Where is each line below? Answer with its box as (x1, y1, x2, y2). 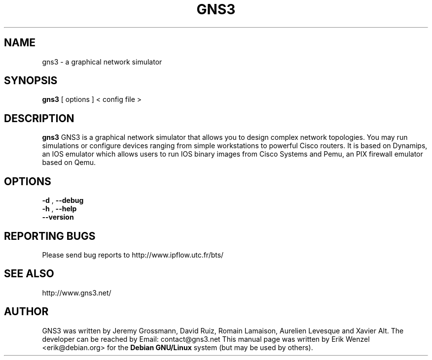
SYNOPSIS (4, 74, 58, 87)
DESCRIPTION (4, 112, 74, 125)
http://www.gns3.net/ (42, 288, 111, 297)
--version (42, 213, 74, 222)
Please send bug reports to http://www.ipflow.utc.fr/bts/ (42, 250, 224, 259)
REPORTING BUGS (4, 229, 96, 242)
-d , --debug (42, 196, 84, 205)
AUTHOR (4, 305, 49, 318)
